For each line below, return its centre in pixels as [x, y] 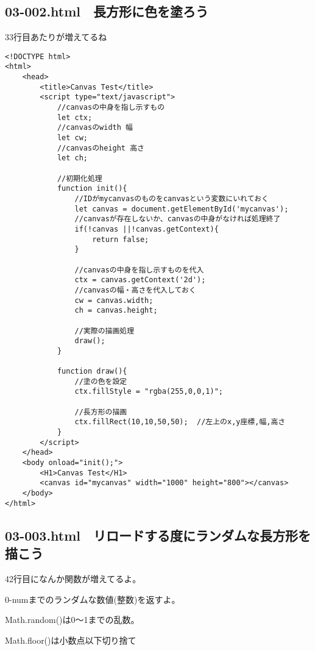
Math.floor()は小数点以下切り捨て [71, 640]
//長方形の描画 [101, 412]
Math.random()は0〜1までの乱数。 [72, 620]
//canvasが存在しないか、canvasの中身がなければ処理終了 [178, 219]
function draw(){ [92, 372]
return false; [121, 239]
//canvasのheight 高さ [101, 148]
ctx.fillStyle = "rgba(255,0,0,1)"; [149, 392]
